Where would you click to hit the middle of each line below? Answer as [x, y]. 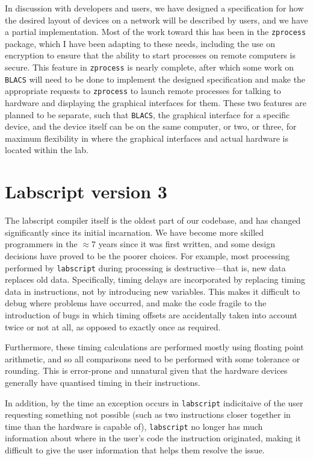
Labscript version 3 [86, 191]
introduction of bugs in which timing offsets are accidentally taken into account [151, 314]
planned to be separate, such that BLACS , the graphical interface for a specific [147, 114]
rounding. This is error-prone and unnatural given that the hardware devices [146, 370]
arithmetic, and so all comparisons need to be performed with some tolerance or [153, 358]
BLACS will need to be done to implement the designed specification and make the [155, 79]
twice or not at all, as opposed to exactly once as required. [113, 326]
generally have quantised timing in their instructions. [103, 382]
